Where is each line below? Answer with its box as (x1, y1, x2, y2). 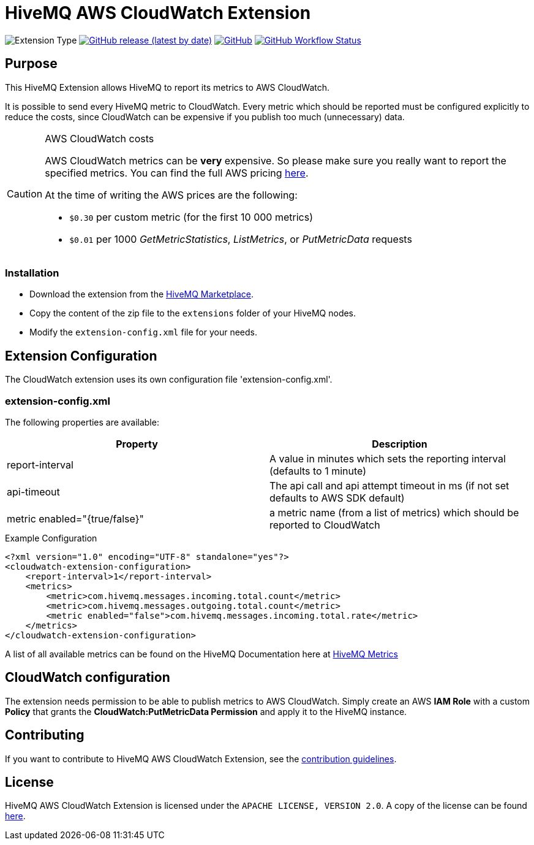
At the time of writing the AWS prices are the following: (45, 188, 298, 201)
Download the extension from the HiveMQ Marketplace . (29, 289, 254, 300)
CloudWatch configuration (5, 670, 170, 686)
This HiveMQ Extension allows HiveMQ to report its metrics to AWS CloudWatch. (5, 82, 330, 93)
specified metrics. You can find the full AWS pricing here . (45, 166, 309, 179)
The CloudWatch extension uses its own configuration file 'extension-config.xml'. (5, 374, 333, 385)
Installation (5, 266, 59, 279)
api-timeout (7, 485, 60, 498)
